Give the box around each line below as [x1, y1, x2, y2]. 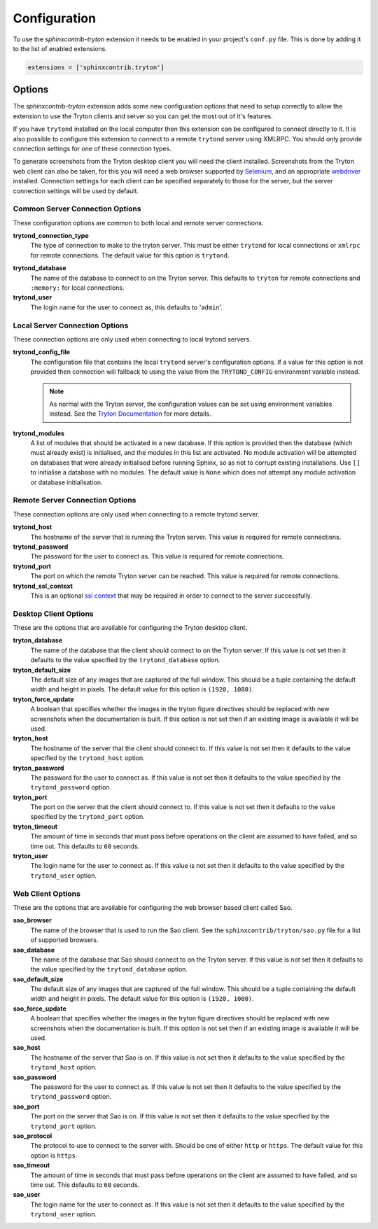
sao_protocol [13, 1131, 52, 1140]
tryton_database [13, 636, 63, 645]
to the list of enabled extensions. [13, 44, 108, 52]
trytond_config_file [13, 348, 70, 356]
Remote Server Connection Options [13, 496, 136, 505]
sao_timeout [13, 1161, 50, 1170]
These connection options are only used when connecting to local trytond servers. [13, 335, 251, 343]
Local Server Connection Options [13, 321, 129, 330]
